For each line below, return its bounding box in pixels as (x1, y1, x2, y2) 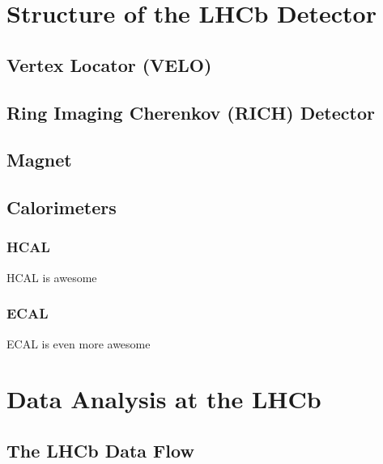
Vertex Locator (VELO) (6, 52, 212, 77)
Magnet (6, 147, 72, 172)
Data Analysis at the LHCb (6, 382, 321, 415)
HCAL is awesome (6, 268, 97, 285)
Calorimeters (6, 195, 117, 220)
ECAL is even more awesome (6, 335, 151, 352)
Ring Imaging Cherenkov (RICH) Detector (6, 99, 375, 124)
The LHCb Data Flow (6, 437, 194, 462)
